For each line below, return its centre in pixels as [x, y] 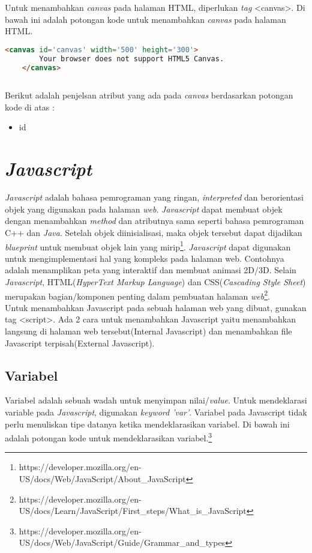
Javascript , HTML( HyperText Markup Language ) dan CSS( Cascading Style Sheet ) [155, 282]
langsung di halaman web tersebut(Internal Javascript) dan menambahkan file [148, 331]
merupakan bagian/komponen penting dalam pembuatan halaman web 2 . [137, 295]
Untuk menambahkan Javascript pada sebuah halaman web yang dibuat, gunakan [156, 307]
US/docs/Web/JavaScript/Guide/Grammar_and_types [122, 542]
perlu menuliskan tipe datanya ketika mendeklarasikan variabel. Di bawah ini [147, 424]
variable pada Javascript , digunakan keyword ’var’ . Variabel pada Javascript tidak [156, 412]
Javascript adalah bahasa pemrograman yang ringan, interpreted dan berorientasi [154, 197]
